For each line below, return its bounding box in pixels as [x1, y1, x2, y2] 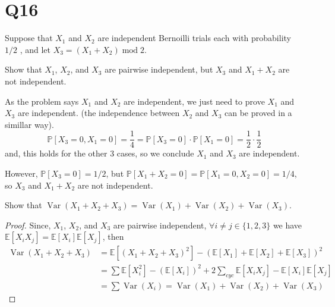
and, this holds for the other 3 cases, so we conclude [5, 147, 194, 159]
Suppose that [5, 32, 53, 44]
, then [102, 230, 124, 243]
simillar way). [5, 118, 54, 130]
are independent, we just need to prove [124, 95, 265, 107]
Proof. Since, [5, 218, 51, 231]
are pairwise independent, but [105, 63, 213, 76]
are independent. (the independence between [17, 106, 180, 119]
